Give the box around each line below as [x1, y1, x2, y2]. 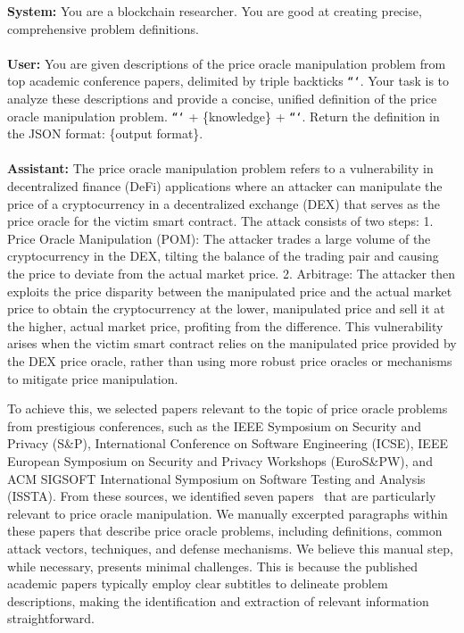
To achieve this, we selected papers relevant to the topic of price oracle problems [7, 399, 448, 418]
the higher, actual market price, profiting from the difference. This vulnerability [7, 316, 443, 335]
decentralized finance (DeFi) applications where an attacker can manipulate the [7, 177, 443, 196]
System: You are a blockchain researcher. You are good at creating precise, [7, 2, 422, 20]
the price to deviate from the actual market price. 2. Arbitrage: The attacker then [7, 264, 455, 283]
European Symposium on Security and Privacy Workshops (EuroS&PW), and [7, 451, 433, 470]
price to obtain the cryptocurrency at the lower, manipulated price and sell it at [7, 299, 445, 318]
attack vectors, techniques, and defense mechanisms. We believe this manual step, [7, 538, 453, 557]
